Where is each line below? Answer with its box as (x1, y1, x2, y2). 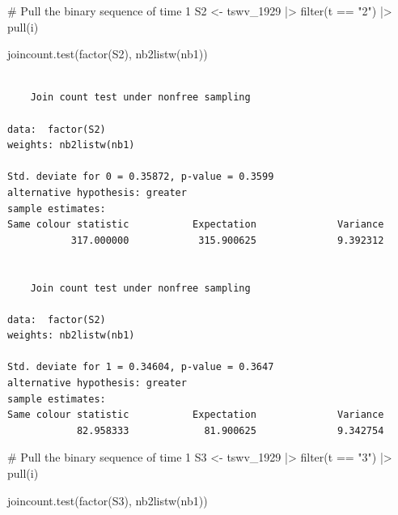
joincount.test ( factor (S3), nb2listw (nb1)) (7, 492, 208, 509)
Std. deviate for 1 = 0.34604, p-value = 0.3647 (7, 361, 274, 373)
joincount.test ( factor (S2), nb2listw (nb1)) (7, 45, 208, 62)
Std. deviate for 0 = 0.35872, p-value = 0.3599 (7, 171, 274, 183)
